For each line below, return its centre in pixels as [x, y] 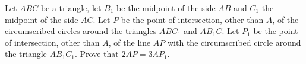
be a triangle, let [71, 8]
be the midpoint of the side [166, 8]
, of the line [130, 42]
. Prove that [97, 54]
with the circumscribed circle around [234, 42]
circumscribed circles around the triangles [81, 31]
